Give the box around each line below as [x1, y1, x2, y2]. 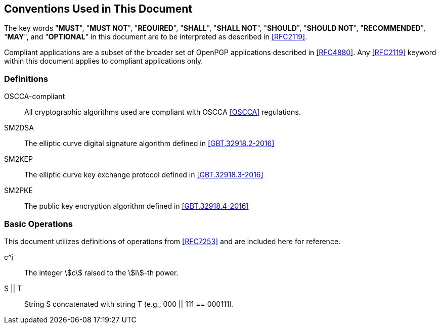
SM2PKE [4, 186, 33, 195]
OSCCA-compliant [4, 92, 65, 101]
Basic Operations [4, 218, 73, 229]
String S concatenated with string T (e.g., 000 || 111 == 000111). [24, 299, 234, 308]
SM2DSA [4, 123, 34, 132]
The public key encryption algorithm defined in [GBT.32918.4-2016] [24, 202, 249, 211]
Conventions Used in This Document [4, 3, 193, 15]
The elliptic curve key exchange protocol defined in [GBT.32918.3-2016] [24, 170, 263, 179]
